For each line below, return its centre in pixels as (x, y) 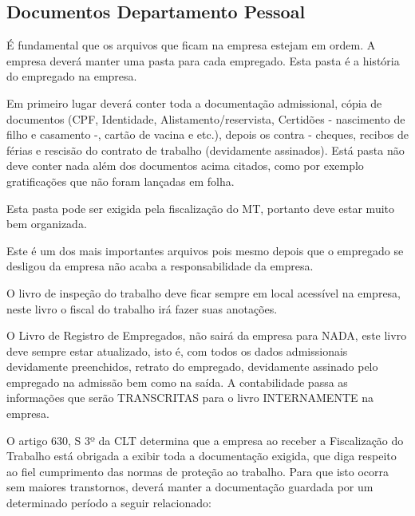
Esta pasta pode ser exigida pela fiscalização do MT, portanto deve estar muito (201, 208)
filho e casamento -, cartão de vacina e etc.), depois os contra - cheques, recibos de (208, 134)
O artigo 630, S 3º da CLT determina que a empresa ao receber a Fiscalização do (205, 440)
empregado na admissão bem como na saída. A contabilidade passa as (177, 382)
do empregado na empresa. (72, 76)
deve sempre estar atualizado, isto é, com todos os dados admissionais (177, 351)
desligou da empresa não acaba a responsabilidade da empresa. (160, 266)
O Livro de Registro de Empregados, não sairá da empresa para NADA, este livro (207, 335)
